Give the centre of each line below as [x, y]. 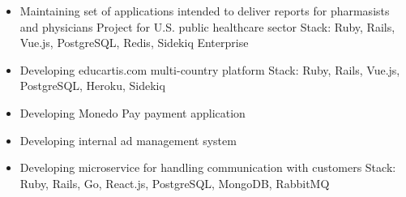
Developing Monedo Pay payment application [132, 112]
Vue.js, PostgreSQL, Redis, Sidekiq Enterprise [134, 43]
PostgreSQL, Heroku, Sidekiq [92, 86]
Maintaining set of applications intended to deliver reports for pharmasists [205, 11]
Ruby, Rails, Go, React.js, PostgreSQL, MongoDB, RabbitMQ [175, 183]
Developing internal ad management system [128, 140]
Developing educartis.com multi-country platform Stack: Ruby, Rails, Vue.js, [210, 69]
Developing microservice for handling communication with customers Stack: [208, 167]
